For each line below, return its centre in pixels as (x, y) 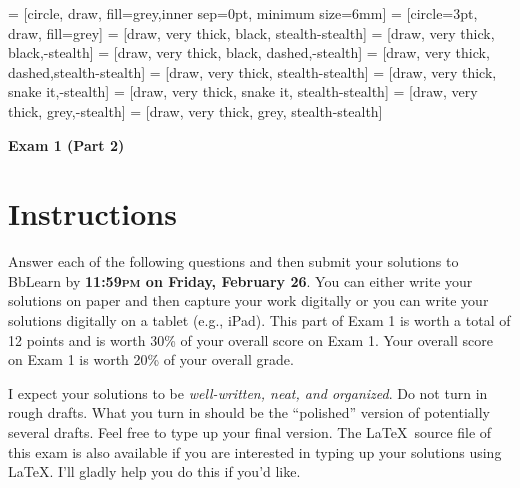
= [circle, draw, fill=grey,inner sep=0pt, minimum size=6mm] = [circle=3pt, (243, 13)
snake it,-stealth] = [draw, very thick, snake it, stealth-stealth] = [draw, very (243, 91)
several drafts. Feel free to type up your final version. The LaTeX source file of (250, 432)
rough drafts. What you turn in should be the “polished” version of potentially (249, 412)
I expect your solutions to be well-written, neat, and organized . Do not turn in (248, 392)
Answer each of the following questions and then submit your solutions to (233, 261)
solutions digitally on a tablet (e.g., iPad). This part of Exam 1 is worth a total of (259, 320)
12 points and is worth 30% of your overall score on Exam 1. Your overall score (250, 339)
